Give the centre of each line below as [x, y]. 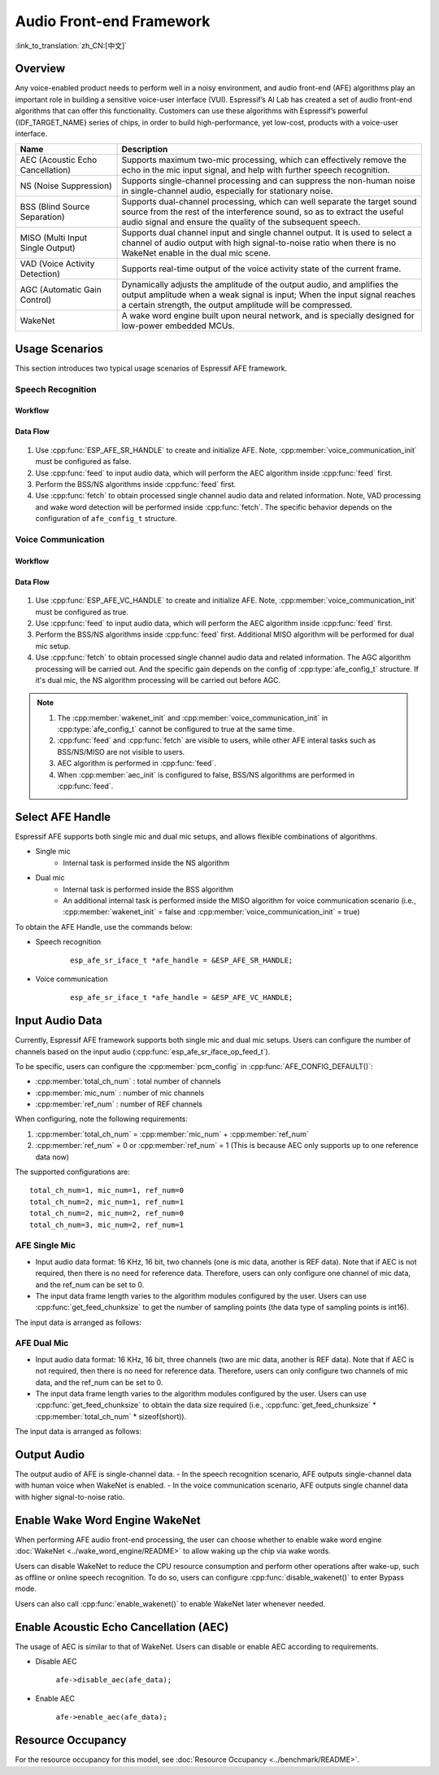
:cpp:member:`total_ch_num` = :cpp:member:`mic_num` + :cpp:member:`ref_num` [172, 1134]
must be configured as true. [82, 611]
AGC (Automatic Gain [61, 290]
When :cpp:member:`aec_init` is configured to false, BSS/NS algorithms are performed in [206, 774]
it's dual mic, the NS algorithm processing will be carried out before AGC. [158, 680]
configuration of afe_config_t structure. [106, 519]
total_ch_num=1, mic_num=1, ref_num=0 [107, 1190]
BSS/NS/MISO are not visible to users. [121, 752]
